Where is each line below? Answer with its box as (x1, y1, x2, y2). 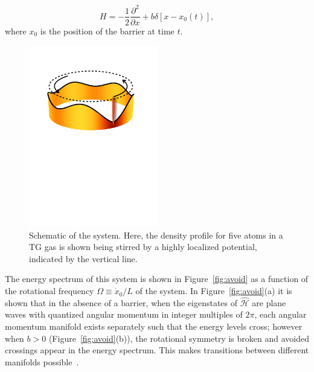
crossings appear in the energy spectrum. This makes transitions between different (5, 344, 309, 356)
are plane (252, 296, 286, 309)
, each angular (254, 308, 307, 321)
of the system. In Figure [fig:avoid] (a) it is (135, 284, 292, 297)
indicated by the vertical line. (29, 252, 138, 265)
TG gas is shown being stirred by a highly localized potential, (29, 240, 257, 253)
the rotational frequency (5, 284, 94, 297)
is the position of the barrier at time (40, 24, 175, 37)
